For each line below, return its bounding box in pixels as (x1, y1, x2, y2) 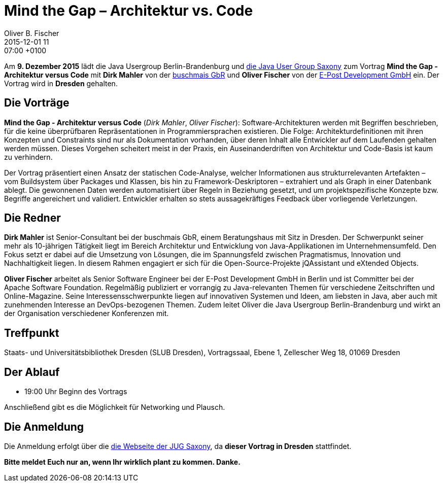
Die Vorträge (4, 96, 70, 110)
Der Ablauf (4, 365, 60, 378)
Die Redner (4, 212, 61, 225)
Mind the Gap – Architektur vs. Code (4, 2, 253, 19)
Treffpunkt (4, 326, 59, 339)
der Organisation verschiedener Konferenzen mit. (4, 309, 169, 318)
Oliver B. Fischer (4, 28, 59, 38)
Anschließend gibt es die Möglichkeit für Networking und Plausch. (4, 403, 225, 412)
